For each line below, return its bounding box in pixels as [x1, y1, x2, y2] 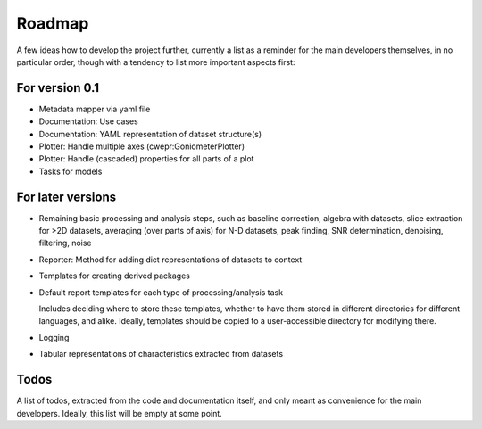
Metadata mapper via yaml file [38, 103, 151, 114]
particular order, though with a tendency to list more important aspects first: [16, 56, 295, 67]
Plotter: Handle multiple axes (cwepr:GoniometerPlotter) [38, 141, 245, 152]
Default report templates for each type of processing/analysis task [38, 286, 284, 298]
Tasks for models [38, 166, 103, 177]
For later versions [16, 189, 116, 204]
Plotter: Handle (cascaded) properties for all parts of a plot [38, 153, 254, 164]
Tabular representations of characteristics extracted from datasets [38, 349, 284, 359]
